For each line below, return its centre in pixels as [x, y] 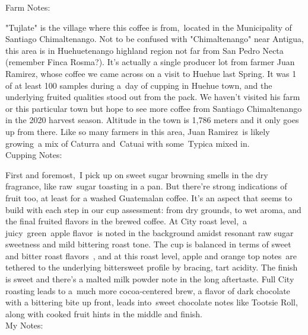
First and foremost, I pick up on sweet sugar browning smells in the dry [137, 174]
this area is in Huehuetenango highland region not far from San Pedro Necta [145, 50]
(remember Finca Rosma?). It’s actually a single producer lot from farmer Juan [150, 62]
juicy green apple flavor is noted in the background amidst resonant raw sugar [150, 232]
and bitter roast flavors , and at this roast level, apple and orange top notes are [151, 255]
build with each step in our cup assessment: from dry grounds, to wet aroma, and [153, 209]
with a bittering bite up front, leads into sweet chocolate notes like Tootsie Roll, [152, 302]
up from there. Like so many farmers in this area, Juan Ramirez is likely [138, 131]
